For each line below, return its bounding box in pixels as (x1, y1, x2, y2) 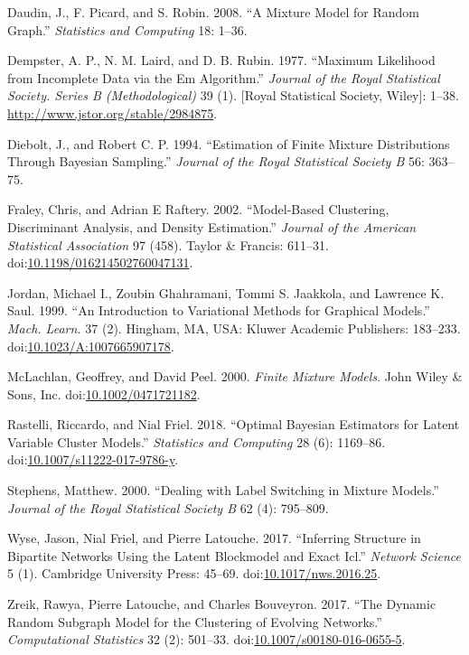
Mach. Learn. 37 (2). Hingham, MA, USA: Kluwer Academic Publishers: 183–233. (7, 318, 461, 337)
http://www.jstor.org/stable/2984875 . (7, 103, 218, 122)
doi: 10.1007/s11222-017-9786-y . (7, 450, 179, 469)
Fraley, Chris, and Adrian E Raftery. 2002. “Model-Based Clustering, (7, 200, 389, 219)
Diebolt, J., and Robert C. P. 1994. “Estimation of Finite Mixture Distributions (7, 134, 450, 153)
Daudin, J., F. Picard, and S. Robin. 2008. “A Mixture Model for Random (7, 3, 419, 21)
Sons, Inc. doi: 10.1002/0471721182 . (7, 384, 201, 403)
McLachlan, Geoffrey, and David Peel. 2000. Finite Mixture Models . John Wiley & (7, 367, 463, 386)
